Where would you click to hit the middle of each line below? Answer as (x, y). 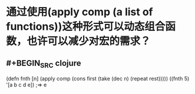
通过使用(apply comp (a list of (80, 12)
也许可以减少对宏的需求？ (89, 41)
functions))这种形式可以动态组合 (86, 27)
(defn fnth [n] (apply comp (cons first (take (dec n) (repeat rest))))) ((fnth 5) (98, 79)
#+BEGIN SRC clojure (44, 64)
